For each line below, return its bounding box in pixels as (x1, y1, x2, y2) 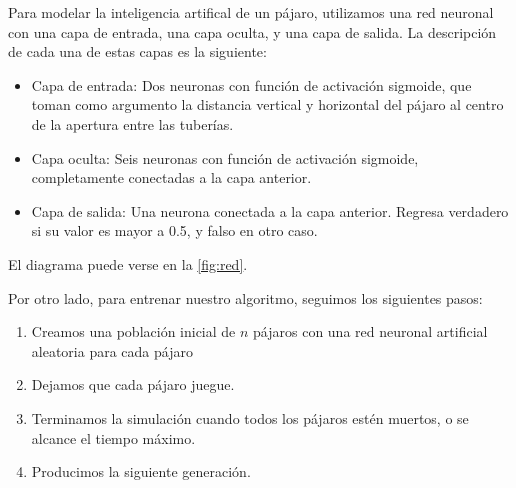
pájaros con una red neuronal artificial (253, 321, 488, 342)
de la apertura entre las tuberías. (31, 113, 234, 134)
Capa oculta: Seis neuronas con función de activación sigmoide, (31, 147, 419, 168)
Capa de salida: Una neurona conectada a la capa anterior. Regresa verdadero (31, 200, 509, 221)
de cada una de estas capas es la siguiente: (8, 41, 267, 62)
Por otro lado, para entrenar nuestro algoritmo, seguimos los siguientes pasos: (8, 287, 483, 308)
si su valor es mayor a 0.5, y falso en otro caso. (31, 220, 318, 241)
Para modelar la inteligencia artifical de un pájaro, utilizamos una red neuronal (8, 2, 494, 22)
